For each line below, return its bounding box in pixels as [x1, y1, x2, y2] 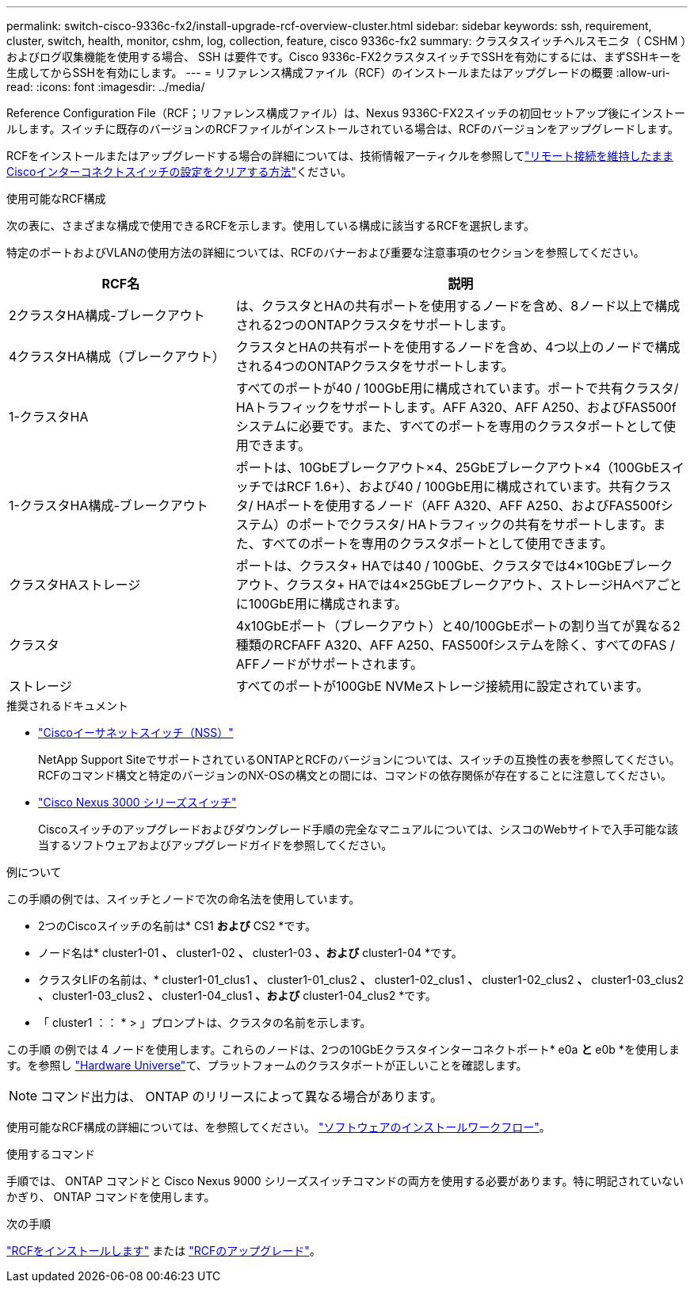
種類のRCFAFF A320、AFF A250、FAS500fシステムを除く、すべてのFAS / [235, 637, 675, 653]
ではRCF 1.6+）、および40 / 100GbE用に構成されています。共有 [261, 479, 634, 494]
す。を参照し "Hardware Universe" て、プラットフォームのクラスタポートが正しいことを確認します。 [6, 1058, 528, 1072]
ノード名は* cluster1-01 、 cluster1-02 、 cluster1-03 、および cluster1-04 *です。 [38, 946, 463, 959]
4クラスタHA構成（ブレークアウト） [9, 349, 225, 364]
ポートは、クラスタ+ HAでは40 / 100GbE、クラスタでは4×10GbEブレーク [235, 558, 673, 574]
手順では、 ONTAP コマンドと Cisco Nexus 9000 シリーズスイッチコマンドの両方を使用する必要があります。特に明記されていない [6, 1174, 684, 1188]
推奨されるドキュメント [6, 699, 128, 712]
